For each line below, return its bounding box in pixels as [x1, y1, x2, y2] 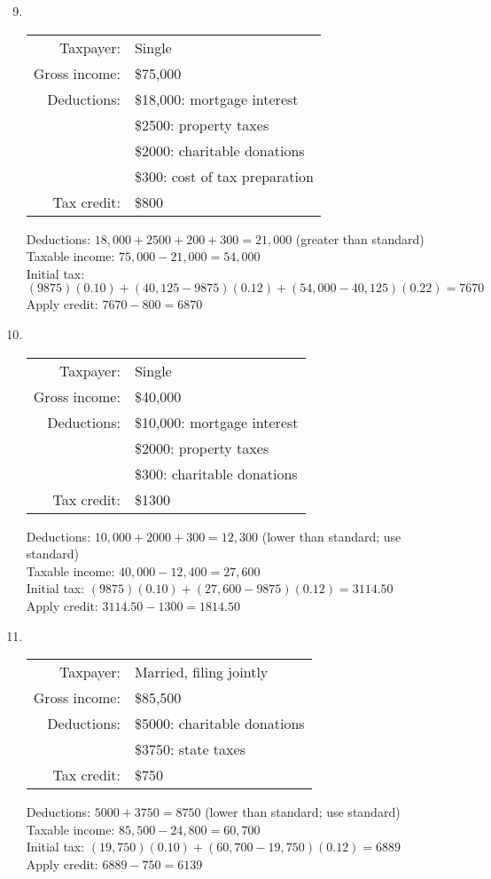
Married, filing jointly [134, 661, 269, 683]
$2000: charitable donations [134, 139, 305, 161]
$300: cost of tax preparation [134, 165, 314, 186]
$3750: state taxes [134, 739, 245, 760]
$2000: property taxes [134, 437, 269, 458]
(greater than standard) [295, 229, 425, 248]
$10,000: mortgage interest [134, 411, 299, 432]
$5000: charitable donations [134, 713, 305, 734]
